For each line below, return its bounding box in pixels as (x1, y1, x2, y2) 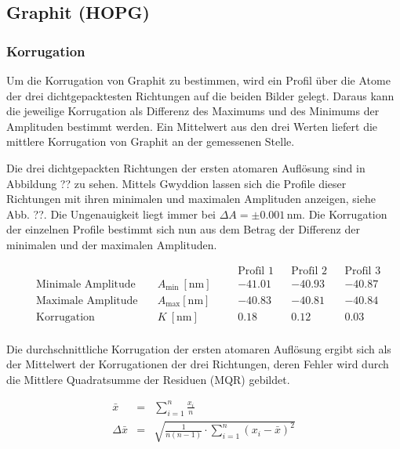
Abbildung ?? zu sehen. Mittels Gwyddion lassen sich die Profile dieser (6, 175, 347, 191)
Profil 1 (238, 265, 274, 277)
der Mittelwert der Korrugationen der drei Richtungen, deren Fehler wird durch (6, 356, 389, 372)
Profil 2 (291, 265, 328, 277)
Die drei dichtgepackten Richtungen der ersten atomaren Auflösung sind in (6, 159, 365, 176)
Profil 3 (344, 265, 381, 277)
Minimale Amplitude (36, 278, 136, 290)
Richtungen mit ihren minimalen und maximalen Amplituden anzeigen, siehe (6, 190, 376, 207)
